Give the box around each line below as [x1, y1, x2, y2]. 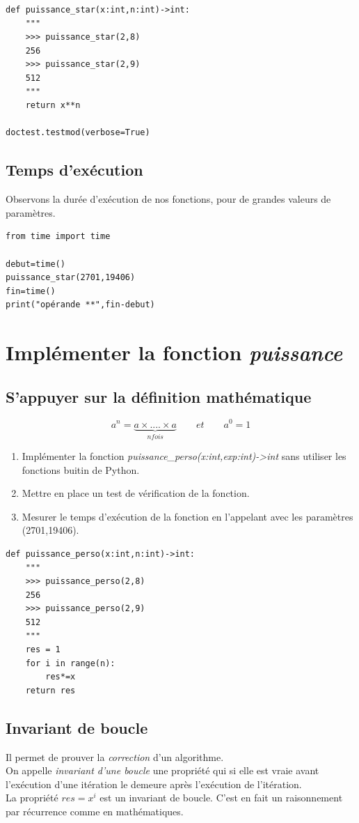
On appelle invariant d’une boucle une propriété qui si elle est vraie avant [6, 763, 319, 778]
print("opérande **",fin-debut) [6, 300, 155, 310]
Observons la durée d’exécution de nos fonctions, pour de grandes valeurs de [6, 192, 331, 206]
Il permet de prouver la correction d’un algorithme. [6, 749, 224, 764]
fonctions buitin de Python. [22, 462, 140, 477]
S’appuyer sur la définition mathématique [6, 385, 312, 407]
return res [25, 685, 76, 695]
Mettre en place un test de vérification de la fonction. [22, 486, 250, 500]
